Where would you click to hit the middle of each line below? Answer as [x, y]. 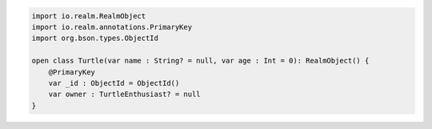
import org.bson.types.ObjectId [95, 38]
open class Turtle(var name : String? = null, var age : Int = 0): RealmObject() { [200, 61]
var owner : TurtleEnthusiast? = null [124, 95]
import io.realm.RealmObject [89, 16]
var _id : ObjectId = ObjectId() [114, 83]
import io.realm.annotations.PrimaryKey [112, 27]
